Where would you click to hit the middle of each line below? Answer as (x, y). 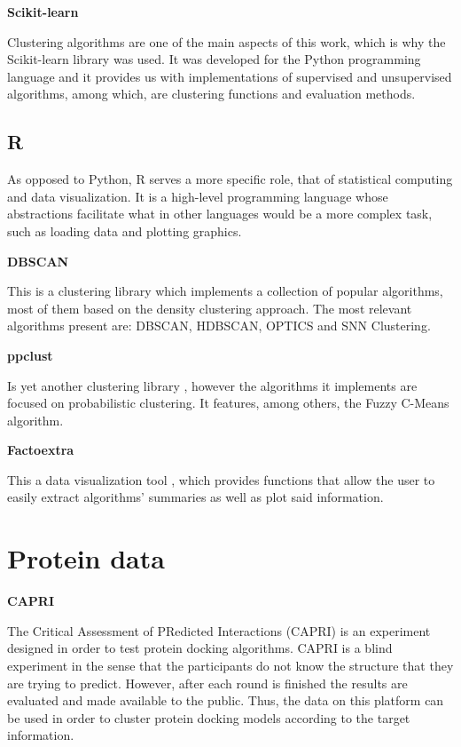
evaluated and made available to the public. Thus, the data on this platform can (226, 700)
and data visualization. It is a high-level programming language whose (198, 196)
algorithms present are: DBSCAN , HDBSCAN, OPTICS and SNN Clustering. (219, 326)
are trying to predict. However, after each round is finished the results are (207, 683)
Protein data (86, 558)
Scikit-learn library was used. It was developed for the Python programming (214, 59)
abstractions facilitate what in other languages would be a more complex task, (220, 214)
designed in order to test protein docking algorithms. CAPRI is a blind (200, 648)
